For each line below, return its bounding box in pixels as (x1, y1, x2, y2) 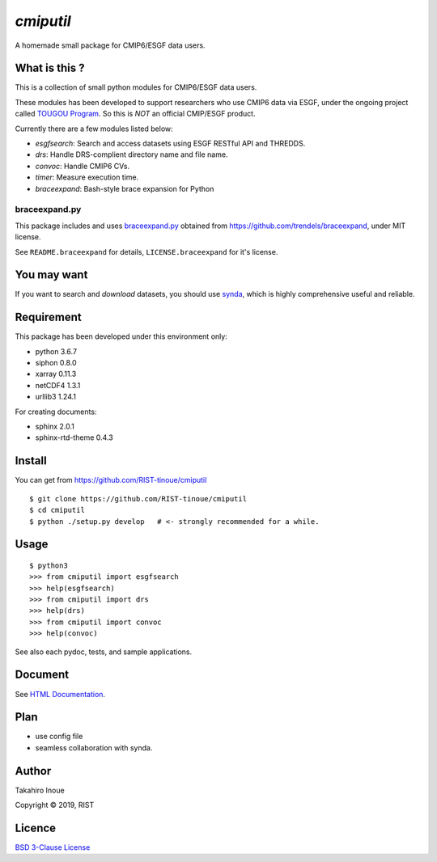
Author (15, 764, 52, 778)
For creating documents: (15, 407, 97, 416)
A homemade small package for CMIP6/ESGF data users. (15, 40, 206, 50)
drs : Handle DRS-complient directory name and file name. (35, 150, 228, 159)
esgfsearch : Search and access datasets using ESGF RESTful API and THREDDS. (35, 138, 306, 149)
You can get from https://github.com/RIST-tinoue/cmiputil (15, 475, 207, 485)
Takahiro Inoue (15, 785, 65, 795)
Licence (15, 821, 57, 835)
